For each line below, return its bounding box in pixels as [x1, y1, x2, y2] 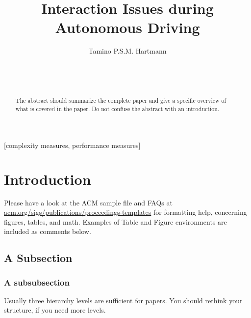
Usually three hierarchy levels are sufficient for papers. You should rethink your [4, 295, 243, 305]
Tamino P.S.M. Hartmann [88, 46, 167, 56]
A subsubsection [4, 276, 70, 288]
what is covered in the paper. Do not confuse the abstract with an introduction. [15, 105, 220, 113]
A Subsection [4, 250, 73, 265]
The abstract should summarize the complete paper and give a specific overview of [15, 96, 226, 105]
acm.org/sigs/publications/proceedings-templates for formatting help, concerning [4, 207, 247, 217]
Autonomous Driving [55, 17, 200, 37]
